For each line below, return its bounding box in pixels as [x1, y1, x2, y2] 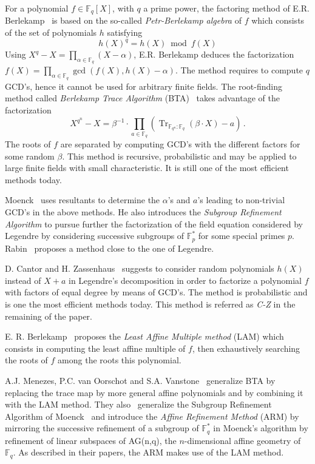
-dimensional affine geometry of [184, 434, 301, 446]
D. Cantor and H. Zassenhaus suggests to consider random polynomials [5, 262, 274, 275]
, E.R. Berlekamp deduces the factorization [134, 48, 294, 61]
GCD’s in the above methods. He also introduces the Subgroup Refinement [5, 206, 282, 218]
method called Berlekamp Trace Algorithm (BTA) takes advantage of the [5, 92, 280, 104]
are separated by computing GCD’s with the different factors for [60, 138, 300, 150]
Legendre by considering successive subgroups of [5, 229, 185, 242]
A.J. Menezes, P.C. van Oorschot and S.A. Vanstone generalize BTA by [5, 374, 276, 387]
